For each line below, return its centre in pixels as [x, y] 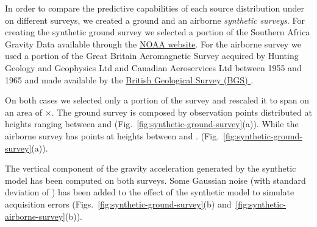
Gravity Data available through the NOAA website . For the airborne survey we [153, 44]
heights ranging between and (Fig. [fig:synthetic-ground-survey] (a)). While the [152, 124]
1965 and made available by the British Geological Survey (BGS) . [129, 79]
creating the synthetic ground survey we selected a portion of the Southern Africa [158, 32]
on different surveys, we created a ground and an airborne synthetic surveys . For [155, 20]
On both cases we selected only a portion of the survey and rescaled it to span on [157, 100]
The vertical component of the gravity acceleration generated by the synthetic [151, 168]
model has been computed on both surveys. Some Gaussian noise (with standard [155, 180]
